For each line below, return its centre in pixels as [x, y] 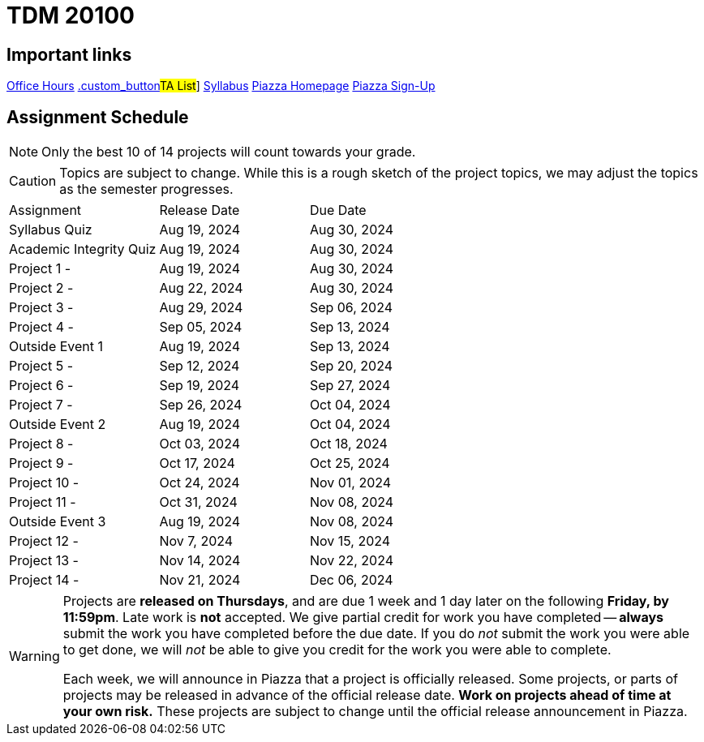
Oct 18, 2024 [348, 444]
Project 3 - [41, 308]
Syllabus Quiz [51, 230]
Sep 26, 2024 [201, 405]
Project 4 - [41, 327]
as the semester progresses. [146, 189]
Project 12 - [44, 541]
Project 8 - [41, 444]
